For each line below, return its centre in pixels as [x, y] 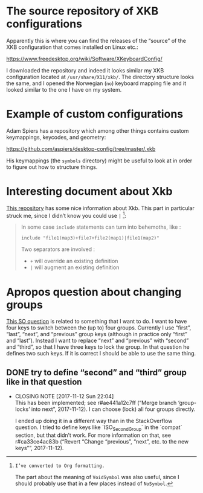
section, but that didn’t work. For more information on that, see [93, 435]
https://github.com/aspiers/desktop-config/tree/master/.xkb [81, 148]
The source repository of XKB [82, 11]
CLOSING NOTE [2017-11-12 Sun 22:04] [64, 396]
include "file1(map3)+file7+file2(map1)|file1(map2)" [90, 238]
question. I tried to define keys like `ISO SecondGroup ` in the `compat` [98, 428]
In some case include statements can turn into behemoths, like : [101, 227]
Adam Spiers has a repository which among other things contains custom [98, 130]
